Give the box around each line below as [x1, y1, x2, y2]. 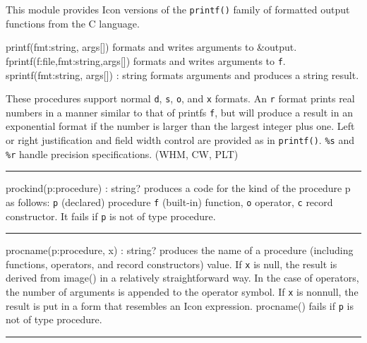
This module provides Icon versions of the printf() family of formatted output [6, 2, 350, 16]
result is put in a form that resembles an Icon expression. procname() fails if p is [6, 298, 354, 313]
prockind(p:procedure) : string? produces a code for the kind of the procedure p [6, 181, 351, 195]
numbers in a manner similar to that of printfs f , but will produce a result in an [6, 104, 353, 119]
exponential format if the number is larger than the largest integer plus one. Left [6, 119, 355, 133]
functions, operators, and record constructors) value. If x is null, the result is [6, 256, 337, 271]
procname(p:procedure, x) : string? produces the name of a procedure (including [6, 243, 354, 258]
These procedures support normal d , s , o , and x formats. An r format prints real [6, 91, 355, 106]
